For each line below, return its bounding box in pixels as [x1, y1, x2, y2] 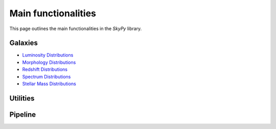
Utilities [9, 94, 35, 102]
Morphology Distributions [22, 59, 76, 65]
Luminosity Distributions [22, 52, 74, 58]
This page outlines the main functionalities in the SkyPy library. [9, 25, 142, 32]
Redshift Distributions [22, 66, 67, 72]
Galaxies [9, 39, 38, 47]
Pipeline [9, 110, 36, 119]
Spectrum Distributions [22, 73, 71, 80]
